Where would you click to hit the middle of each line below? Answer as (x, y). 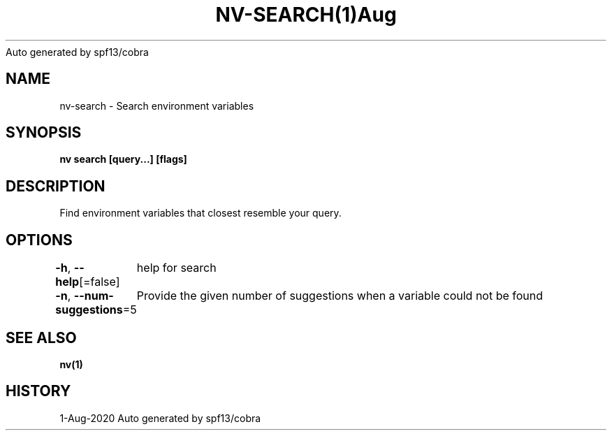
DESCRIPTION (56, 186)
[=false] (100, 282)
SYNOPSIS (44, 133)
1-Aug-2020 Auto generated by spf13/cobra (160, 418)
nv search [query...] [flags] (123, 159)
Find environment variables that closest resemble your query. (201, 213)
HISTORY (38, 391)
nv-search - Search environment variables (157, 106)
